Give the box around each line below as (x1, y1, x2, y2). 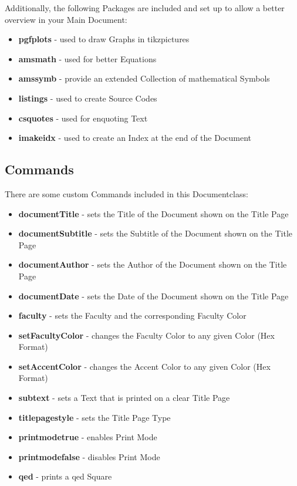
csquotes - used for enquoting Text (18, 112, 148, 124)
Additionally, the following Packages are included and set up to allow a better (5, 2, 285, 14)
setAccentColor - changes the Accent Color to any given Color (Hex (18, 360, 271, 372)
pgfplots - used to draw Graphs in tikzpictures (18, 33, 190, 45)
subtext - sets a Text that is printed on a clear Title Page (18, 392, 230, 404)
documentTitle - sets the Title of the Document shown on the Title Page (18, 207, 289, 220)
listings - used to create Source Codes (18, 92, 157, 104)
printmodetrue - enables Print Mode (18, 431, 157, 443)
